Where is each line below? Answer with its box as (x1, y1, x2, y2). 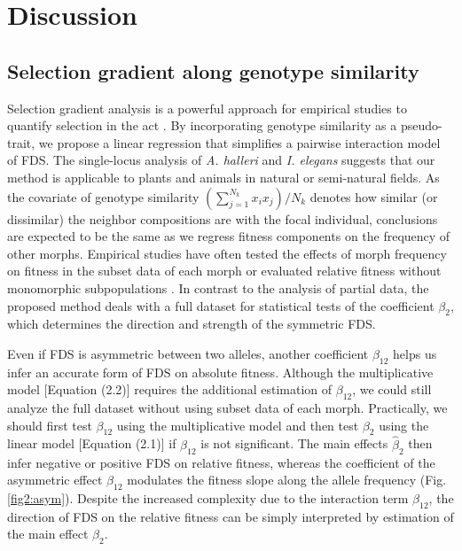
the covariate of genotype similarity (7, 187, 200, 206)
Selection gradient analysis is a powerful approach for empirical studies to (7, 98, 407, 117)
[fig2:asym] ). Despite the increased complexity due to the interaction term (7, 488, 409, 507)
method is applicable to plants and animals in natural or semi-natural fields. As (7, 167, 440, 186)
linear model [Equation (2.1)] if (7, 434, 176, 453)
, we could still (352, 380, 432, 399)
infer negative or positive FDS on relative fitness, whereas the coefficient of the (7, 453, 435, 471)
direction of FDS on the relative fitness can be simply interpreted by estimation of (7, 507, 454, 525)
